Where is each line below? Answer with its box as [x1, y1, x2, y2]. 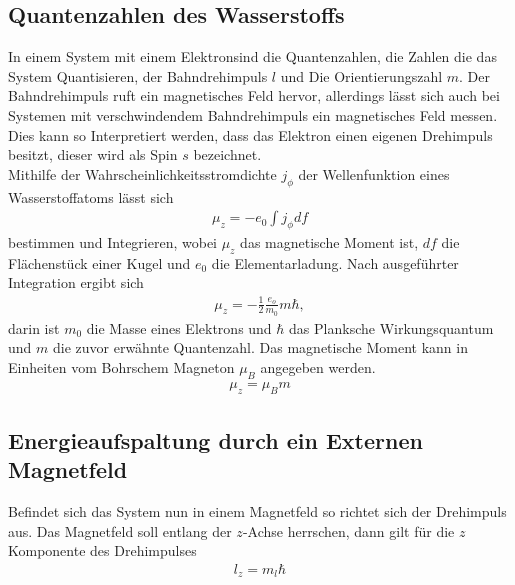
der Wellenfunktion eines [298, 163, 450, 184]
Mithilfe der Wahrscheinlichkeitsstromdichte [8, 163, 277, 184]
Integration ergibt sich [8, 272, 144, 293]
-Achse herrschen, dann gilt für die [242, 520, 455, 541]
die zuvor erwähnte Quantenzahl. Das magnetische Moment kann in [52, 337, 468, 358]
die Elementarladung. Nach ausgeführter [211, 252, 459, 273]
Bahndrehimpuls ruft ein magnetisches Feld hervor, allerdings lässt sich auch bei [8, 85, 500, 106]
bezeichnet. [193, 144, 262, 165]
